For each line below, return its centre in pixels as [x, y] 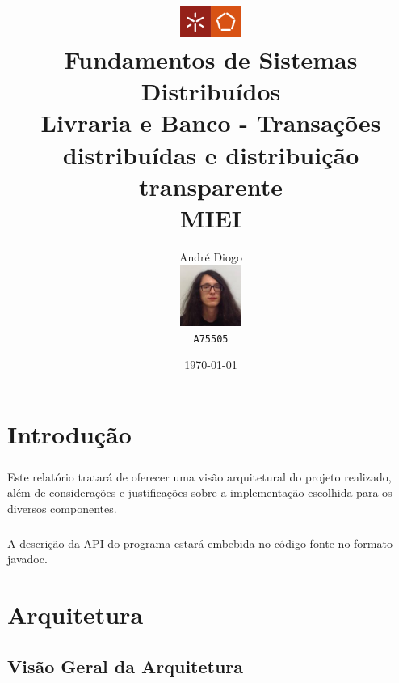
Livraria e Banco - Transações [211, 123]
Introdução [69, 433]
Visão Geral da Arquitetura [126, 666]
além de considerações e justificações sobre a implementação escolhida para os [200, 492]
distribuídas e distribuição [211, 154]
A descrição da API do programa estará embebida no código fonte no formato [200, 543]
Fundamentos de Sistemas [211, 59]
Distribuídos [211, 91]
